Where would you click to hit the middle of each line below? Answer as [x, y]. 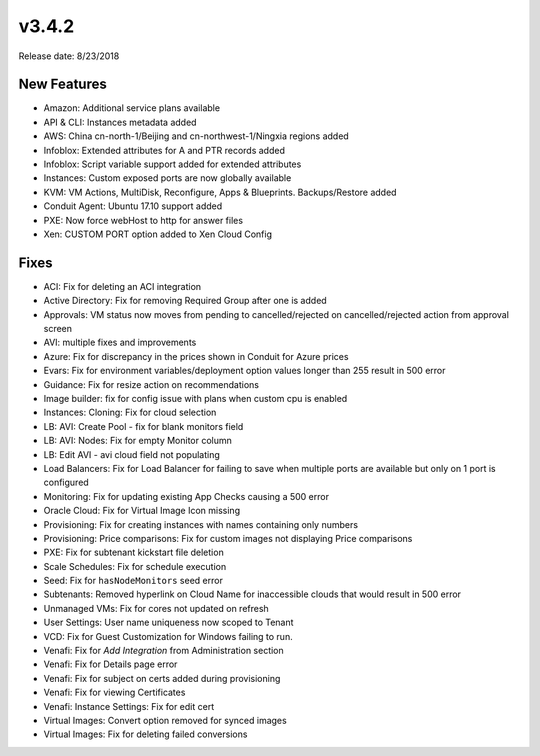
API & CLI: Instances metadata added [120, 122]
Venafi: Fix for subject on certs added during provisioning [162, 678]
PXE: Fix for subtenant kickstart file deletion [133, 552]
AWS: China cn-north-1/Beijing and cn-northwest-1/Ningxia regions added [196, 136]
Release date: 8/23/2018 [69, 56]
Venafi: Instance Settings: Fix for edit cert [129, 706]
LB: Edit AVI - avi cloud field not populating [131, 454]
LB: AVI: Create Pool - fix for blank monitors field [143, 426]
